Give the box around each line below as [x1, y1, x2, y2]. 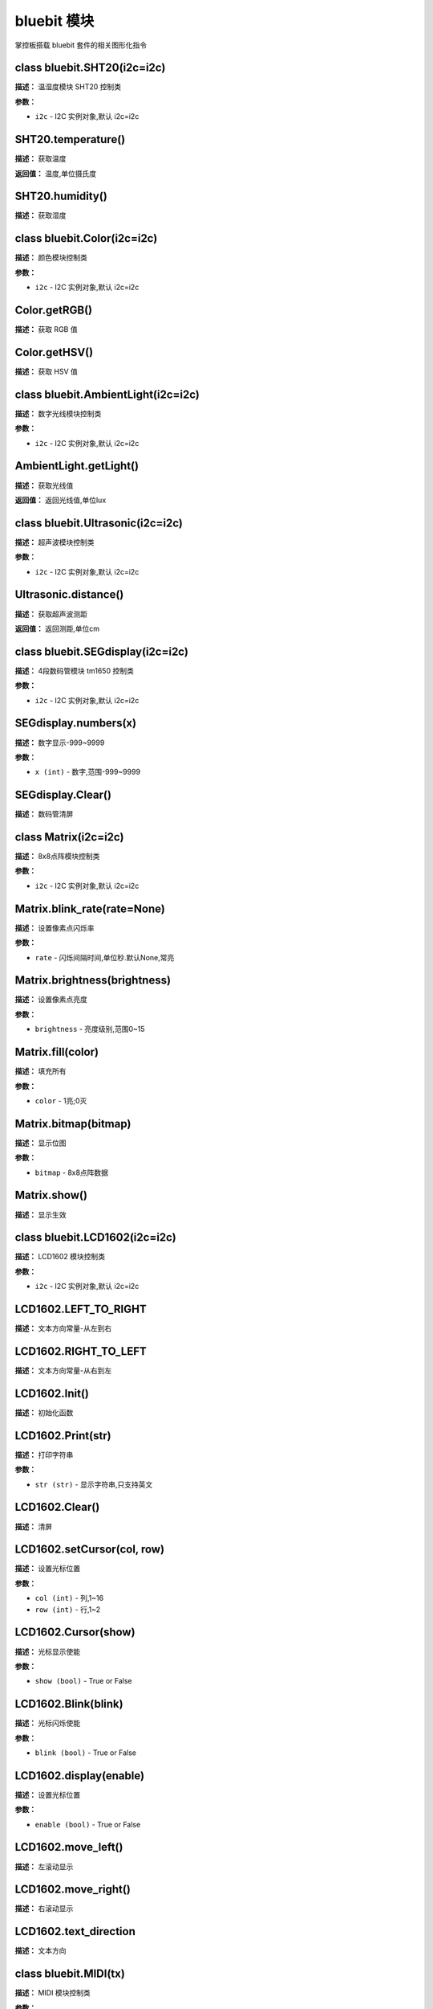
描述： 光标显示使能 [14, 1647, 80, 1656]
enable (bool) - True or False [34, 1819, 141, 1829]
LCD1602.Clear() [14, 1500, 100, 1514]
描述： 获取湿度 [14, 211, 67, 220]
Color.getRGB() [14, 303, 93, 317]
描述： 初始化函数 [14, 1407, 74, 1418]
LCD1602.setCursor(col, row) [14, 1543, 164, 1557]
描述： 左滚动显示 [14, 1861, 74, 1872]
